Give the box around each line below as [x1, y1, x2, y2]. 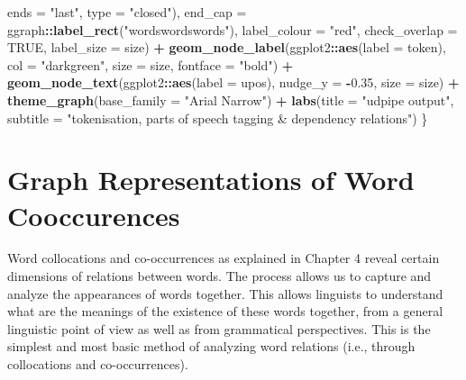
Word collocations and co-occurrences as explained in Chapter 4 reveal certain [7, 249, 440, 267]
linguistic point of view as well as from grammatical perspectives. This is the [7, 319, 431, 338]
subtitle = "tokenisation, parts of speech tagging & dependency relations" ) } [7, 108, 428, 127]
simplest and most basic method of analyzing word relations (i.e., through [7, 337, 416, 356]
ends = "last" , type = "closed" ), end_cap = [7, 3, 247, 21]
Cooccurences [7, 196, 180, 233]
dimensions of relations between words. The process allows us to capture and [7, 267, 432, 285]
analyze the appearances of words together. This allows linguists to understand [7, 284, 443, 303]
